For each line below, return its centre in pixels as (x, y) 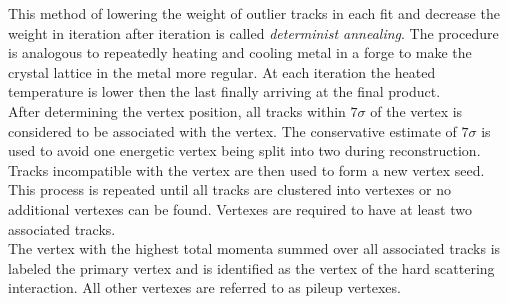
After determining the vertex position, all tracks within (177, 110)
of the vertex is (416, 110)
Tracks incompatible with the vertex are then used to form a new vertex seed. (246, 169)
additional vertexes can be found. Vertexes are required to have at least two (240, 208)
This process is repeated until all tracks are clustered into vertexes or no (229, 189)
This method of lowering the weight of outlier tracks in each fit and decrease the (254, 13)
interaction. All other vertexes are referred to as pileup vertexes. (204, 287)
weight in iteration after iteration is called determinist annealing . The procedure (253, 32)
